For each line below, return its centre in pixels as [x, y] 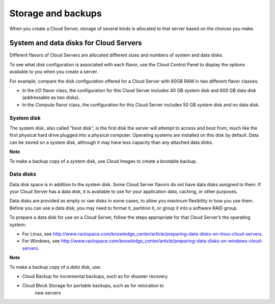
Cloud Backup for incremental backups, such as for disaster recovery [95, 276]
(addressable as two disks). [51, 97]
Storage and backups [56, 13]
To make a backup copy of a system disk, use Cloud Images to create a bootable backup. [103, 161]
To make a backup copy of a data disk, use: [55, 267]
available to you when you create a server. [54, 72]
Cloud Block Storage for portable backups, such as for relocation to [93, 286]
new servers [48, 293]
